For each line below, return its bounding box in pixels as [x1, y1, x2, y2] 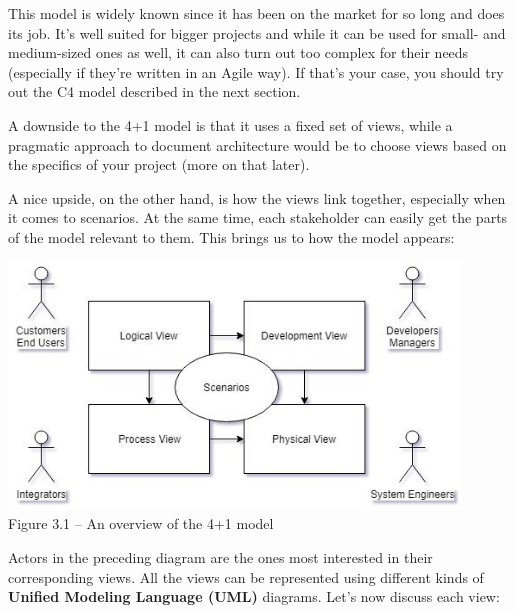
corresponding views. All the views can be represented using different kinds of [8, 566, 484, 587]
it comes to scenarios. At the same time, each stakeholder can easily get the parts [8, 207, 508, 228]
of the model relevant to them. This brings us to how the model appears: [8, 226, 455, 247]
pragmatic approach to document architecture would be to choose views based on [8, 134, 507, 155]
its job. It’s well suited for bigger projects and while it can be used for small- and [8, 22, 506, 43]
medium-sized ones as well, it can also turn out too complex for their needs [8, 42, 469, 63]
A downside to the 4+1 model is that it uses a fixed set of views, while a [8, 114, 453, 135]
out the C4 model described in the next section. [8, 81, 301, 102]
